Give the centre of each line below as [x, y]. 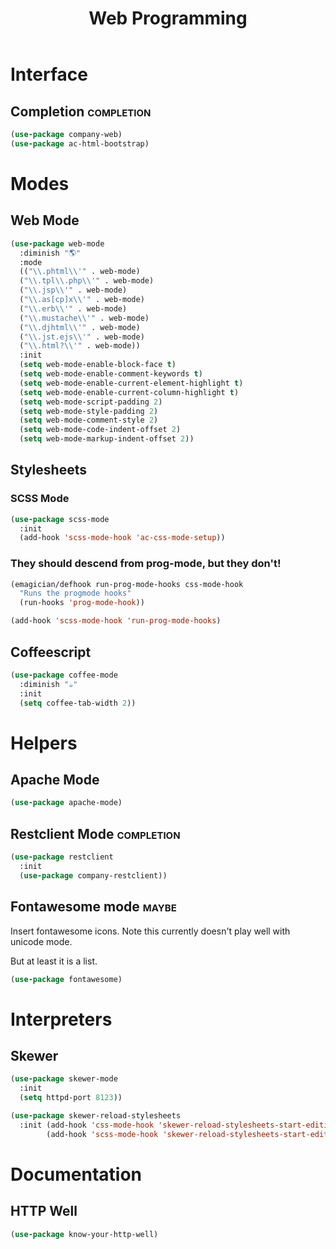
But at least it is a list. [54, 961]
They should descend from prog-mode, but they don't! [146, 564]
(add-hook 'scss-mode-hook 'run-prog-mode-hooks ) [116, 621]
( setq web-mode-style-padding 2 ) [89, 411]
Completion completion [81, 111]
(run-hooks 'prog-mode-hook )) [82, 603]
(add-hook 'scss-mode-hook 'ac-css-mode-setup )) [122, 538]
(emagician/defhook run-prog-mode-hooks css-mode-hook [127, 584]
